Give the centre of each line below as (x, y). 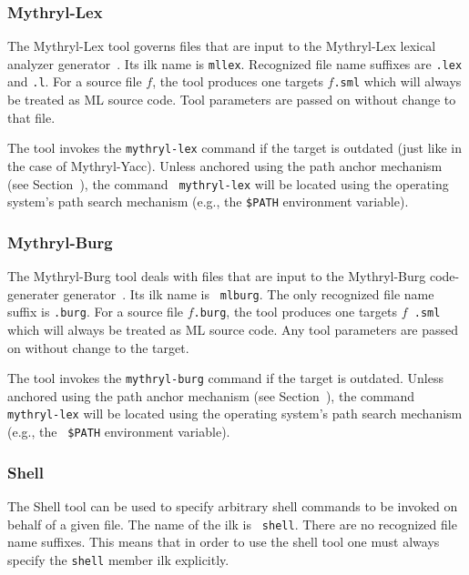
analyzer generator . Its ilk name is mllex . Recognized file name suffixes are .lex (235, 63)
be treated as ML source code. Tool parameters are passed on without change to (232, 100)
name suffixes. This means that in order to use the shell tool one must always (224, 542)
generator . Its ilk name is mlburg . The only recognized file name (249, 293)
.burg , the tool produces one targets (296, 312)
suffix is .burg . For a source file (96, 312)
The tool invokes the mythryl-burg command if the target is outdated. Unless (226, 378)
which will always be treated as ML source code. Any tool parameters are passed (233, 329)
